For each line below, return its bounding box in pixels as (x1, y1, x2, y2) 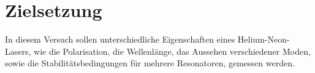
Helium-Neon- (237, 33, 290, 46)
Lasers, (5, 44, 31, 57)
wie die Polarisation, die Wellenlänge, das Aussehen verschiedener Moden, (34, 44, 311, 57)
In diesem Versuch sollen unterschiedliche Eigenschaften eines (5, 33, 235, 46)
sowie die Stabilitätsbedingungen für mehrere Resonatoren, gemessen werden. (5, 57, 295, 69)
